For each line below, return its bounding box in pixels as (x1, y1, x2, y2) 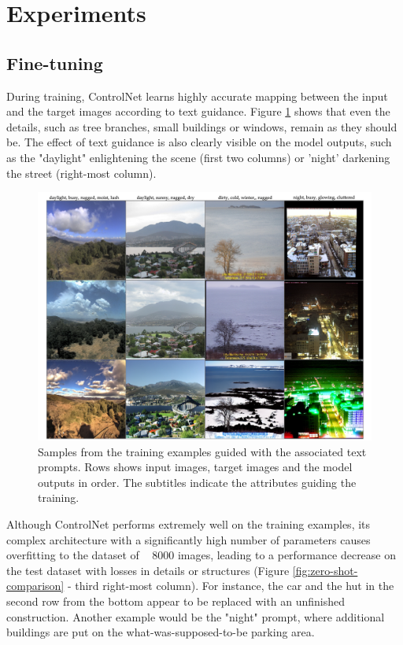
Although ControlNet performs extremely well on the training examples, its (6, 516, 371, 533)
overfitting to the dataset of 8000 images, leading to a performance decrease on (6, 547, 397, 563)
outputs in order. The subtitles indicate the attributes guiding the (38, 474, 357, 490)
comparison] (6, 577, 65, 594)
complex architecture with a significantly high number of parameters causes (6, 531, 371, 547)
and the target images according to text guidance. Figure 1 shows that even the (6, 103, 390, 120)
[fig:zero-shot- (292, 562, 358, 578)
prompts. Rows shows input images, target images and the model (38, 459, 353, 475)
